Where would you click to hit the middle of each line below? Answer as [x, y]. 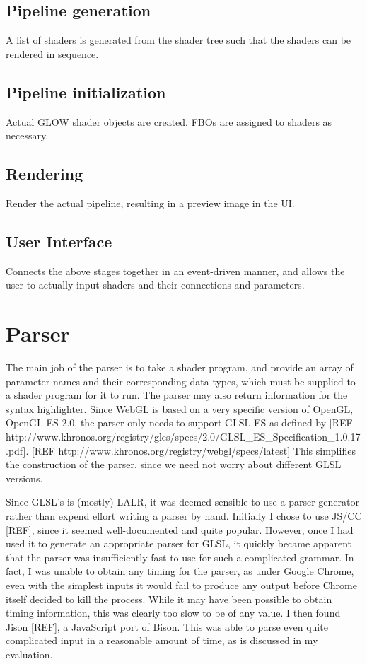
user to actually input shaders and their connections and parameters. [155, 285]
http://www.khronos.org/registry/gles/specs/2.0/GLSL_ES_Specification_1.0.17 [183, 437]
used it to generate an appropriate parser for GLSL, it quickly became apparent [179, 543]
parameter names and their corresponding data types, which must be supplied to [181, 381]
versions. [24, 478]
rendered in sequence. [52, 53]
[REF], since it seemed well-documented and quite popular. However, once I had [180, 529]
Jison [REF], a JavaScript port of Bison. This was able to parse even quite [167, 626]
